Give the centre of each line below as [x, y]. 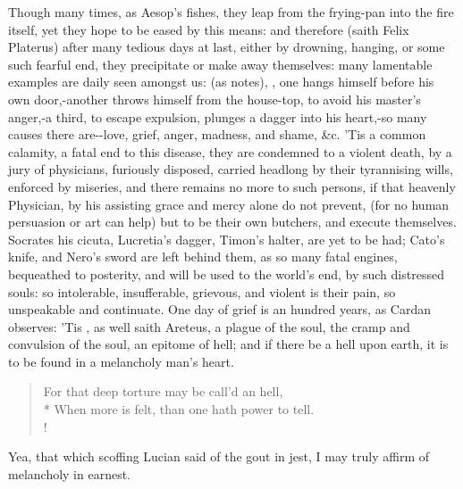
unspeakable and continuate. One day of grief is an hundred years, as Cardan [220, 309]
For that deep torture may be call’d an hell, [163, 391]
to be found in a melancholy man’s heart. [121, 361]
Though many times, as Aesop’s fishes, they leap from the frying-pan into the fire [231, 12]
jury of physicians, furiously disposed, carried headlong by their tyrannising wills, [231, 169]
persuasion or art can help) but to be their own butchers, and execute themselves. [232, 222]
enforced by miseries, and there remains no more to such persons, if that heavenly [232, 186]
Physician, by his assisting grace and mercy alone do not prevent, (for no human [229, 204]
